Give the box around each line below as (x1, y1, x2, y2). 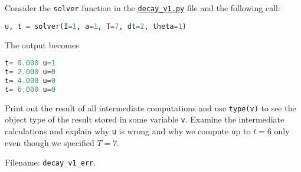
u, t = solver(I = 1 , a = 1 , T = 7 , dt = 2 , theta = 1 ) (5, 22, 187, 31)
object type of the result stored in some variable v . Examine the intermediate (5, 113, 284, 125)
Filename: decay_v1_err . (5, 156, 96, 168)
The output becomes (5, 38, 79, 51)
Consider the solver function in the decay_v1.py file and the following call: (5, 2, 280, 14)
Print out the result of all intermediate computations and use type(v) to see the (5, 101, 296, 114)
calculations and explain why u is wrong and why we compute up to (5, 124, 251, 137)
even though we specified (5, 136, 94, 148)
